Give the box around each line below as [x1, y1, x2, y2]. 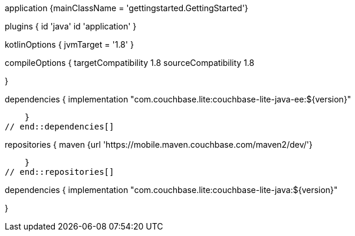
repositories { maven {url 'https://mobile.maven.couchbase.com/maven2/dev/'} [5, 139, 313, 149]
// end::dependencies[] [5, 122, 114, 131]
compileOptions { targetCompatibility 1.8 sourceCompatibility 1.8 [5, 58, 255, 68]
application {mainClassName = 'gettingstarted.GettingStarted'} [5, 3, 248, 13]
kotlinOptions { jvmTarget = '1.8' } [5, 39, 134, 49]
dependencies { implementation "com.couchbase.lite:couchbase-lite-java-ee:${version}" [5, 94, 351, 104]
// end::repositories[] [5, 167, 114, 177]
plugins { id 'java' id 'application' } [5, 21, 137, 31]
